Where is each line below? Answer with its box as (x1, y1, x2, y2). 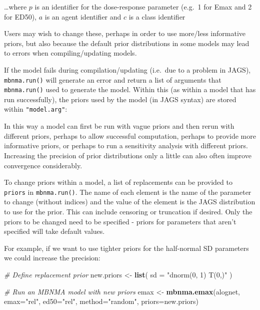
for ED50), (4, 11, 37, 22)
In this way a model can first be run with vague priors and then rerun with (4, 121, 234, 131)
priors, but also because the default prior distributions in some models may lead (4, 38, 249, 48)
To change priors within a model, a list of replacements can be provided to (4, 177, 232, 187)
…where (4, 2, 27, 12)
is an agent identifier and (44, 11, 121, 22)
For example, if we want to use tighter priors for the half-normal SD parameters (4, 242, 249, 253)
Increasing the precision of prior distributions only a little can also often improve (4, 150, 251, 160)
